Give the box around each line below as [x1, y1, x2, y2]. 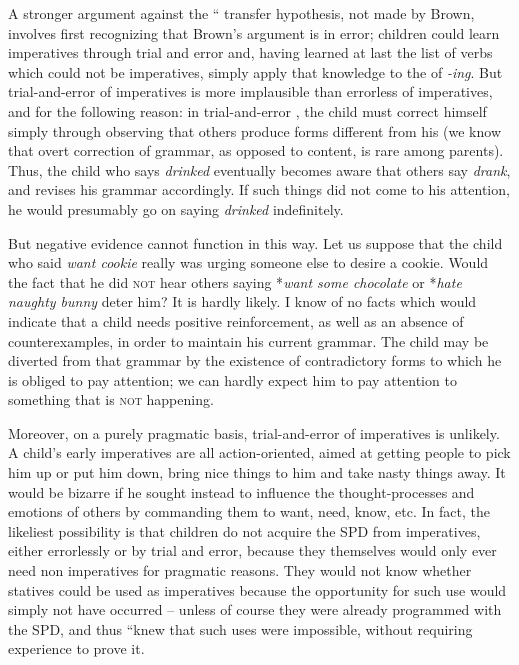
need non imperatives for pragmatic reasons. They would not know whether [8, 560, 472, 581]
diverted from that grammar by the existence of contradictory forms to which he [8, 350, 502, 371]
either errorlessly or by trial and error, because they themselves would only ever [8, 540, 497, 561]
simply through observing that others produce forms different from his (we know [8, 120, 502, 141]
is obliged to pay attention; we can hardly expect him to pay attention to [8, 369, 457, 390]
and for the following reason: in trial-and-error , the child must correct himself [8, 100, 487, 121]
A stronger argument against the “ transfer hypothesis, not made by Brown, [8, 3, 475, 23]
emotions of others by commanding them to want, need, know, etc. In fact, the [8, 501, 490, 522]
